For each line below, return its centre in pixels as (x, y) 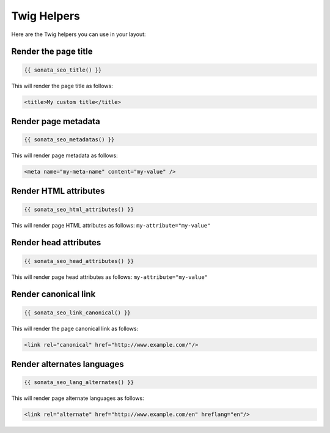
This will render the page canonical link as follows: (75, 328)
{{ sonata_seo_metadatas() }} (69, 140)
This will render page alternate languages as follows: (78, 398)
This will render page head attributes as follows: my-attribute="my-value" (109, 277)
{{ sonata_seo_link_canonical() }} (77, 313)
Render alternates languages (68, 364)
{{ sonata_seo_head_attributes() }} (79, 261)
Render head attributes (56, 242)
